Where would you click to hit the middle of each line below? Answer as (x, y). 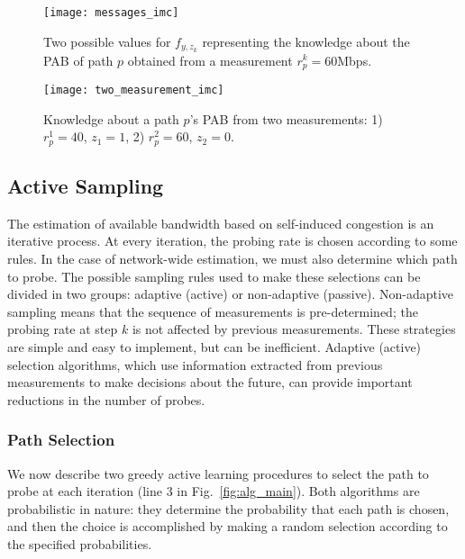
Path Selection (61, 440)
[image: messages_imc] (111, 13)
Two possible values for (107, 41)
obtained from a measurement (210, 60)
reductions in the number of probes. (106, 399)
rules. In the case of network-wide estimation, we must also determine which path (232, 259)
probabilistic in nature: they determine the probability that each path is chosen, (228, 508)
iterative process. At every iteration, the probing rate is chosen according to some (232, 241)
